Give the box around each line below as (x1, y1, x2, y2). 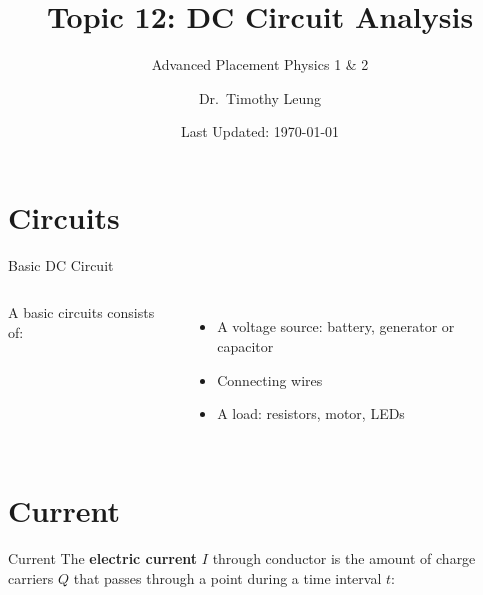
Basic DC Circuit (8, 254, 114, 275)
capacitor (217, 336, 274, 357)
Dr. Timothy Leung (198, 87, 322, 108)
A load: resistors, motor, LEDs (217, 403, 405, 424)
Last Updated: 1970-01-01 (180, 121, 340, 142)
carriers (8, 567, 54, 588)
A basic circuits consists (8, 302, 155, 323)
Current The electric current (8, 547, 198, 568)
